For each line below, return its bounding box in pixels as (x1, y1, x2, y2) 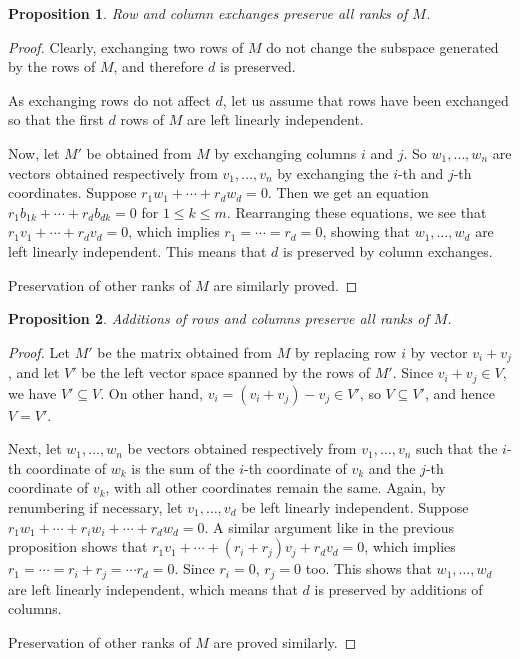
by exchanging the (277, 162, 389, 183)
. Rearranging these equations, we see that (226, 201, 487, 222)
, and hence (424, 382, 495, 403)
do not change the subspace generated (266, 36, 499, 57)
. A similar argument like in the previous (204, 516, 455, 537)
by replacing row (294, 341, 397, 362)
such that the (416, 438, 498, 459)
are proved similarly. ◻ (213, 631, 357, 652)
